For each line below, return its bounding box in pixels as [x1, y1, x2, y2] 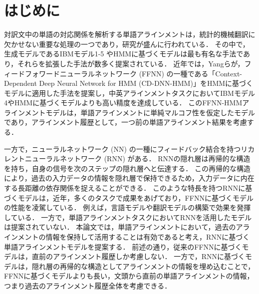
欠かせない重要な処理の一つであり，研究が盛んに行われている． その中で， [4, 38, 250, 49]
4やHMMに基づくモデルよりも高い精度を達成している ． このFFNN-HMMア [4, 97, 250, 108]
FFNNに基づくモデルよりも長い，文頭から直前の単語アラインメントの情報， [4, 271, 254, 281]
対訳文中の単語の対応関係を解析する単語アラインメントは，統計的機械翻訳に [4, 29, 256, 39]
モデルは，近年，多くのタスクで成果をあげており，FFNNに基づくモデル [17, 192, 254, 203]
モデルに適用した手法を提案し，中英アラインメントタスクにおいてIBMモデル [4, 87, 255, 98]
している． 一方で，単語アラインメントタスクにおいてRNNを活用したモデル [4, 212, 252, 222]
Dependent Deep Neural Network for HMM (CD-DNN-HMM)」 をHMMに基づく [4, 78, 254, 88]
